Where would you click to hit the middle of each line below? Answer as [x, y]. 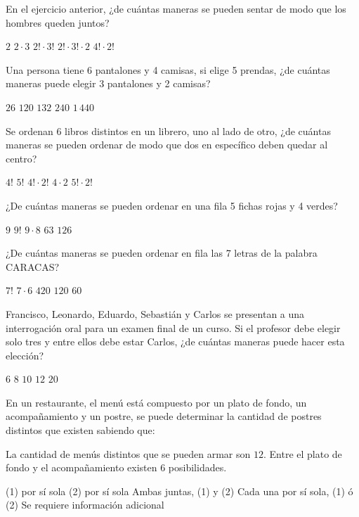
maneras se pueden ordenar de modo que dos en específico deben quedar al [167, 145]
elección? [25, 355]
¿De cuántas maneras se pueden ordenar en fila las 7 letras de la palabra [162, 253]
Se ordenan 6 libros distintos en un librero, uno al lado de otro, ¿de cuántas [168, 130]
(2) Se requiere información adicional [85, 505]
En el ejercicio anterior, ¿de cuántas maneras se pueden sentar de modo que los [176, 8]
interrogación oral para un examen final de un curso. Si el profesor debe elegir [173, 327]
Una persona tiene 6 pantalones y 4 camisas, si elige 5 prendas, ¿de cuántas [168, 69]
